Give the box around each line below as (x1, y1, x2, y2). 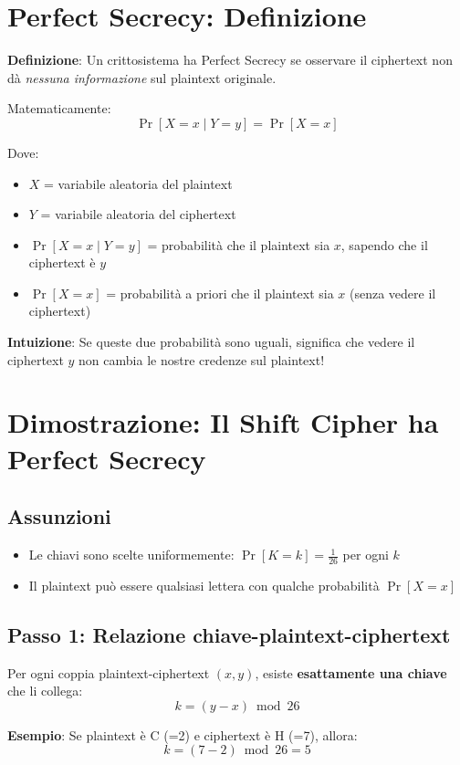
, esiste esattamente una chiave (255, 663, 447, 682)
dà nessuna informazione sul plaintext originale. (7, 68, 277, 87)
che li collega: (7, 681, 83, 700)
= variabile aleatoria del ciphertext (40, 204, 236, 224)
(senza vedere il (350, 283, 436, 302)
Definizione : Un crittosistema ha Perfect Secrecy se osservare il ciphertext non (7, 50, 453, 69)
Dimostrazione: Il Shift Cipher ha (7, 403, 439, 441)
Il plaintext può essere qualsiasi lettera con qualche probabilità (28, 575, 380, 594)
